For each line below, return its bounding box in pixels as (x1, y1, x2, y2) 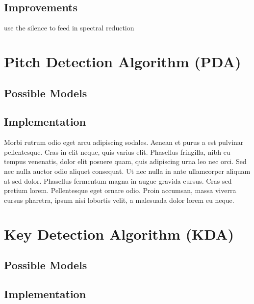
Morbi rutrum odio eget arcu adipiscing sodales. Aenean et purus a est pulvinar (4, 137, 244, 147)
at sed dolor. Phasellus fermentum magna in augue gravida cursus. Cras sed (4, 175, 232, 186)
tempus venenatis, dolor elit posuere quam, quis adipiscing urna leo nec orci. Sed (4, 156, 247, 166)
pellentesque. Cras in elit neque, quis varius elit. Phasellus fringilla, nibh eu (4, 146, 230, 157)
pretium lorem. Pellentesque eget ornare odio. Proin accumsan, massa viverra (4, 185, 236, 195)
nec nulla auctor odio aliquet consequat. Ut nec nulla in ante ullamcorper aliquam (4, 166, 251, 176)
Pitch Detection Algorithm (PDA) (4, 51, 241, 71)
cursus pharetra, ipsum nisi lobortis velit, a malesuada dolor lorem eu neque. (4, 194, 234, 205)
